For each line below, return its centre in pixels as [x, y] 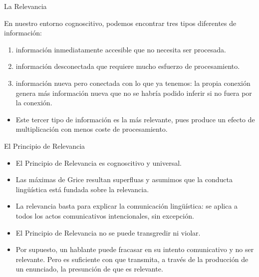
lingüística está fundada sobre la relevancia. [82, 189]
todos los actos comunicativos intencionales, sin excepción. [105, 215]
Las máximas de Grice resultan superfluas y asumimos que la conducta [124, 179]
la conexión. [34, 103]
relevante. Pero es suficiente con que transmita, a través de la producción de [132, 259]
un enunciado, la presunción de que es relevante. [89, 269]
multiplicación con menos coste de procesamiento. [92, 129]
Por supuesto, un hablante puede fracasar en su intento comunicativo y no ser [135, 249]
